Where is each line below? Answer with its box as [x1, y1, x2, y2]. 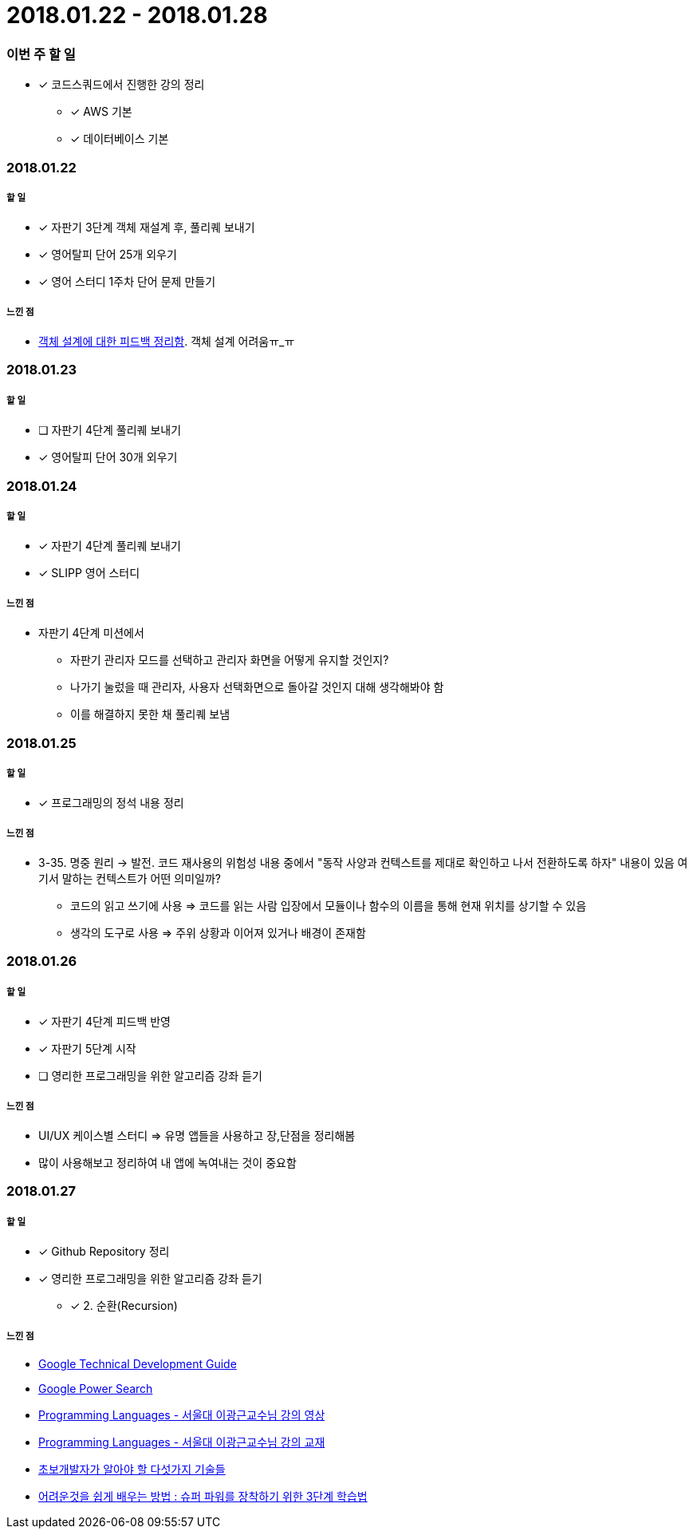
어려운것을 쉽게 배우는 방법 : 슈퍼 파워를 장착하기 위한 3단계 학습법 [38, 1489, 368, 1503]
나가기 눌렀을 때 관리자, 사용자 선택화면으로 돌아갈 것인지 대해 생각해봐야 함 [70, 680, 444, 694]
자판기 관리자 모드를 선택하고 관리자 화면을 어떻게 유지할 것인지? [70, 653, 389, 667]
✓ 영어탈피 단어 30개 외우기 [38, 450, 178, 465]
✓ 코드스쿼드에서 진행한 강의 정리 [38, 77, 205, 92]
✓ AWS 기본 [70, 105, 132, 119]
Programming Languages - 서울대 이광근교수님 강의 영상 [38, 1407, 325, 1422]
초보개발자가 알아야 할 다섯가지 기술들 [38, 1462, 226, 1476]
